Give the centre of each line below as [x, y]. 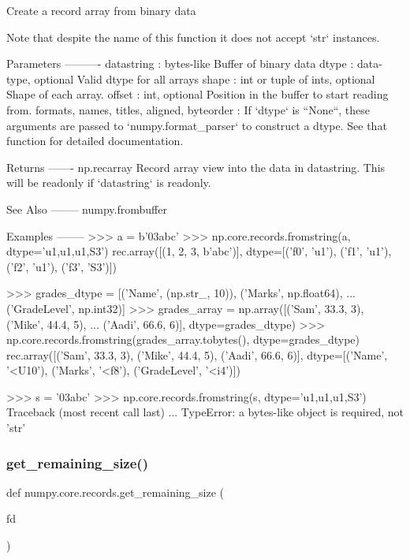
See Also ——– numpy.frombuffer [87, 209]
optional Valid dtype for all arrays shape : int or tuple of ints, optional [205, 78]
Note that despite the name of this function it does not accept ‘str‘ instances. [193, 37]
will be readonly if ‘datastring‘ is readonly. [109, 183]
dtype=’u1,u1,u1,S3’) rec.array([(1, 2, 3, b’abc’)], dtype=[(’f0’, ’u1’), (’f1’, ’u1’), [199, 251]
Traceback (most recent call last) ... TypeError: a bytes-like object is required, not [205, 412]
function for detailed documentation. [95, 141]
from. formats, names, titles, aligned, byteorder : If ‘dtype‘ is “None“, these [188, 109]
